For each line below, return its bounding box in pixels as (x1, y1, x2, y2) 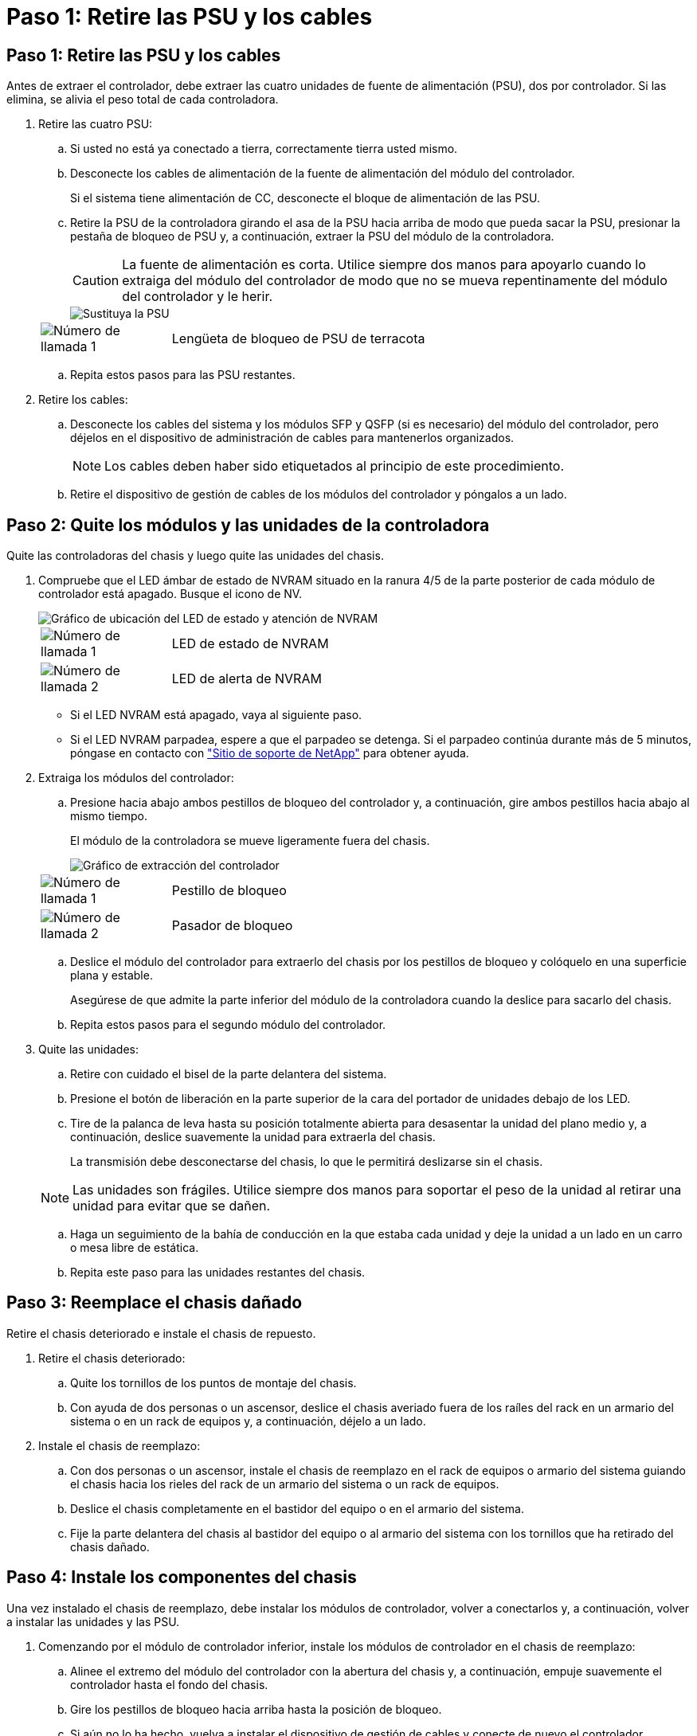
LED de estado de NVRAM (171, 635, 329, 652)
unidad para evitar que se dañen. (72, 1198, 271, 1214)
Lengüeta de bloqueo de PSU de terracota (171, 330, 425, 347)
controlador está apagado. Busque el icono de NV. (38, 587, 303, 601)
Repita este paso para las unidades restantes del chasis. (70, 1265, 366, 1280)
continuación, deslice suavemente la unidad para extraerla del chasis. (70, 1130, 436, 1144)
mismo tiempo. (70, 809, 148, 823)
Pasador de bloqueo (171, 917, 293, 934)
